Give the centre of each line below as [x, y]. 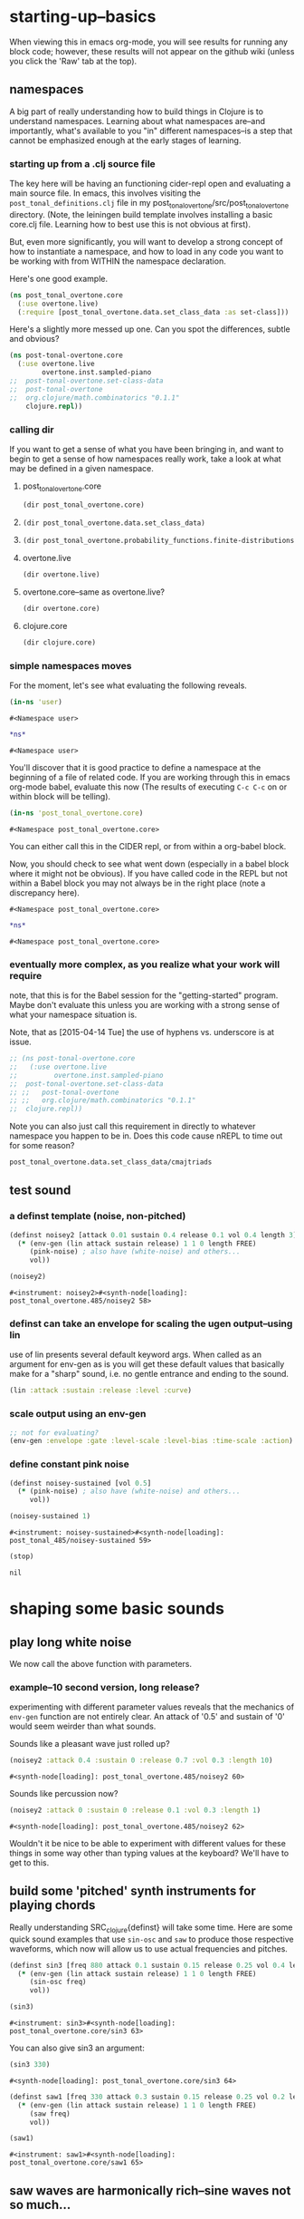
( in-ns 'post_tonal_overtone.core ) [76, 813]
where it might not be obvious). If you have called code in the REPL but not [148, 873]
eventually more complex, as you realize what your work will [145, 964]
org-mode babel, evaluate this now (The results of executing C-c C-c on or [148, 787]
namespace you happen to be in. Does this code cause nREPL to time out [146, 1136]
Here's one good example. [59, 278]
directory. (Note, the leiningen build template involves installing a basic [141, 214]
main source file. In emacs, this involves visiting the [105, 193]
